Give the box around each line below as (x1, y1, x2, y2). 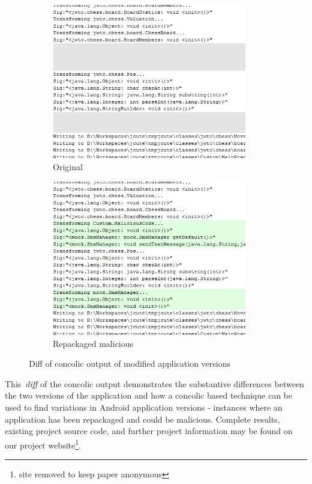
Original (53, 161, 83, 173)
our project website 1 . (5, 437, 81, 451)
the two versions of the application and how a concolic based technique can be (5, 389, 292, 402)
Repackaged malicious (53, 337, 134, 349)
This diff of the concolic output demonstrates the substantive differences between (5, 377, 304, 390)
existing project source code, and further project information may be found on (5, 424, 293, 437)
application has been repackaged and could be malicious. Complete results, (5, 412, 280, 425)
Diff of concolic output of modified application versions (29, 357, 231, 370)
